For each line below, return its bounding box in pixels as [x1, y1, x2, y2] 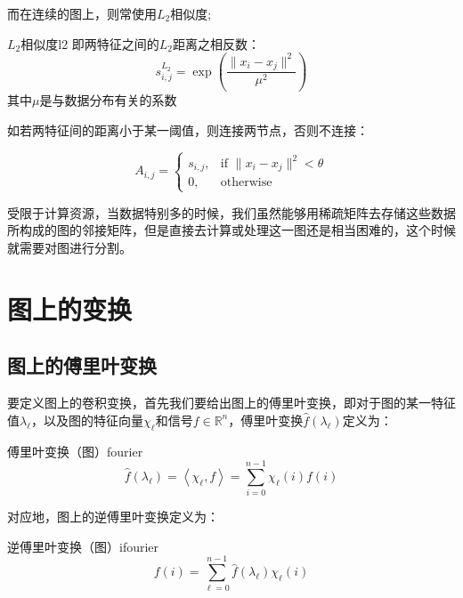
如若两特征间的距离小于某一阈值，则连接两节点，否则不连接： [7, 120, 369, 139]
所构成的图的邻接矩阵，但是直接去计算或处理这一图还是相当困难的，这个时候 [7, 221, 456, 239]
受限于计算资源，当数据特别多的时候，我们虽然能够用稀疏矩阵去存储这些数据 [7, 203, 456, 222]
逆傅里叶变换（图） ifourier [7, 537, 159, 555]
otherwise [220, 176, 272, 190]
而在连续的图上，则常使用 [7, 4, 157, 22]
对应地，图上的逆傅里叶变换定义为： [7, 507, 219, 526]
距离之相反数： [173, 34, 261, 53]
